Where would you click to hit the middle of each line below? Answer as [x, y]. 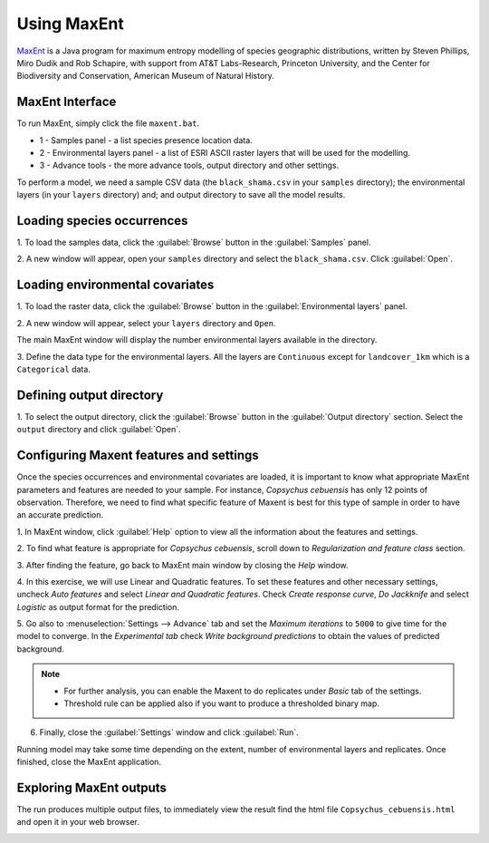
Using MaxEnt [70, 24]
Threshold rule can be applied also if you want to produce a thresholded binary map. [222, 703]
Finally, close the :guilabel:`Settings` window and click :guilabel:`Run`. [169, 732]
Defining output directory [90, 395]
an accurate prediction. [60, 515]
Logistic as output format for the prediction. [98, 606]
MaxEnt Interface [67, 102]
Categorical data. [53, 369]
